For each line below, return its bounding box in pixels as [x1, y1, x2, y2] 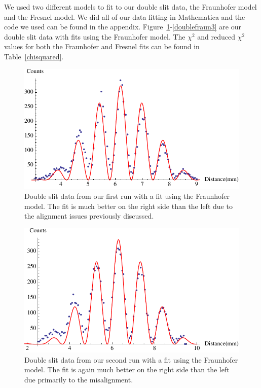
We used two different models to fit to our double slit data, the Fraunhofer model [4, 2, 257, 12]
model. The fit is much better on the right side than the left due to [24, 200, 233, 211]
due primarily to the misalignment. [24, 374, 133, 384]
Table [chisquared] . [4, 51, 64, 61]
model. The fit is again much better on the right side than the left [24, 364, 230, 375]
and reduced [197, 31, 236, 42]
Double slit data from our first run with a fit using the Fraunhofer [24, 191, 230, 201]
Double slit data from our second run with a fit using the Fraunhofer [24, 354, 238, 365]
